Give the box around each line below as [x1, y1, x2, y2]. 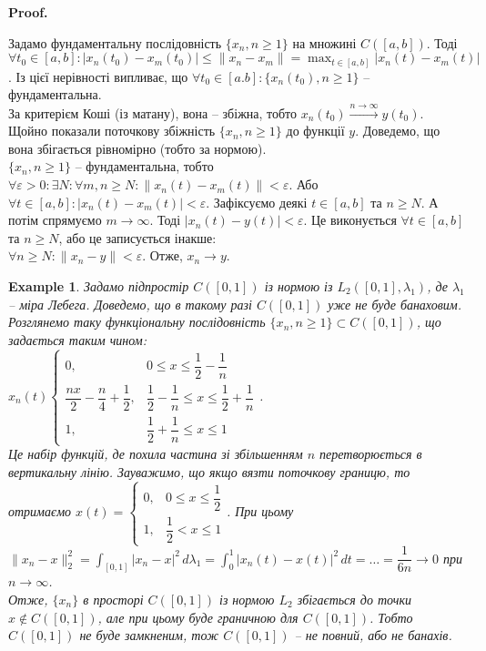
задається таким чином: [8, 330, 147, 349]
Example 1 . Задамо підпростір [8, 277, 189, 296]
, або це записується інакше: [58, 228, 217, 247]
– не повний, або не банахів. [294, 626, 452, 645]
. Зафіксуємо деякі [206, 192, 308, 211]
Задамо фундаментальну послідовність [8, 33, 222, 52]
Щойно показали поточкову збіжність [8, 121, 216, 140]
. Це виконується [303, 210, 397, 229]
